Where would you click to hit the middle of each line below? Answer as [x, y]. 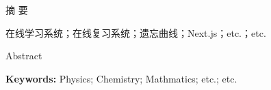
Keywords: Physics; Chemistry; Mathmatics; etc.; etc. [121, 78]
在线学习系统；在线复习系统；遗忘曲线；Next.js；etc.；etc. [136, 32]
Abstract [24, 56]
